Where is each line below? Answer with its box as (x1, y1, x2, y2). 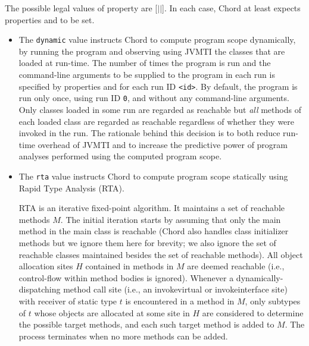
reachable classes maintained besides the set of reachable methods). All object (18, 248, 303, 260)
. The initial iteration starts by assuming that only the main (60, 213, 281, 225)
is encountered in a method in (125, 294, 235, 307)
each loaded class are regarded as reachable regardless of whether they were (18, 115, 295, 127)
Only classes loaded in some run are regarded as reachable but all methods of (18, 103, 301, 115)
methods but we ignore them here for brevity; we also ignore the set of (18, 236, 276, 249)
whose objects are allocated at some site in (34, 306, 190, 319)
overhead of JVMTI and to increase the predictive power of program (38, 138, 288, 150)
